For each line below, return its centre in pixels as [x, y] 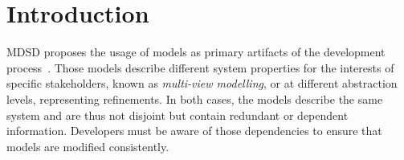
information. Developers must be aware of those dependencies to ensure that [194, 131]
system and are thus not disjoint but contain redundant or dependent [178, 115]
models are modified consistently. [88, 146]
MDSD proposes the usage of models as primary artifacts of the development [196, 52]
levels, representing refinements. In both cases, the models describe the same [195, 98]
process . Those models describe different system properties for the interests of [200, 67]
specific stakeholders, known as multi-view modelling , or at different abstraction [202, 83]
